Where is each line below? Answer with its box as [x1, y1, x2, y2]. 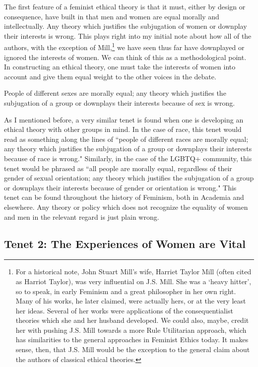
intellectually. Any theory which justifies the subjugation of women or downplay [4, 21, 247, 31]
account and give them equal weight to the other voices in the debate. [4, 71, 216, 81]
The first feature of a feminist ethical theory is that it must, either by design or [4, 1, 246, 11]
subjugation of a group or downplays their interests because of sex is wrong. [4, 98, 235, 108]
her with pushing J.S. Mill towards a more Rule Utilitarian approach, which [15, 324, 247, 335]
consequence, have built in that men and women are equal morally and [4, 11, 219, 21]
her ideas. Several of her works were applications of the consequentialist [15, 305, 233, 315]
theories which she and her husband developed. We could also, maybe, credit [15, 315, 249, 325]
